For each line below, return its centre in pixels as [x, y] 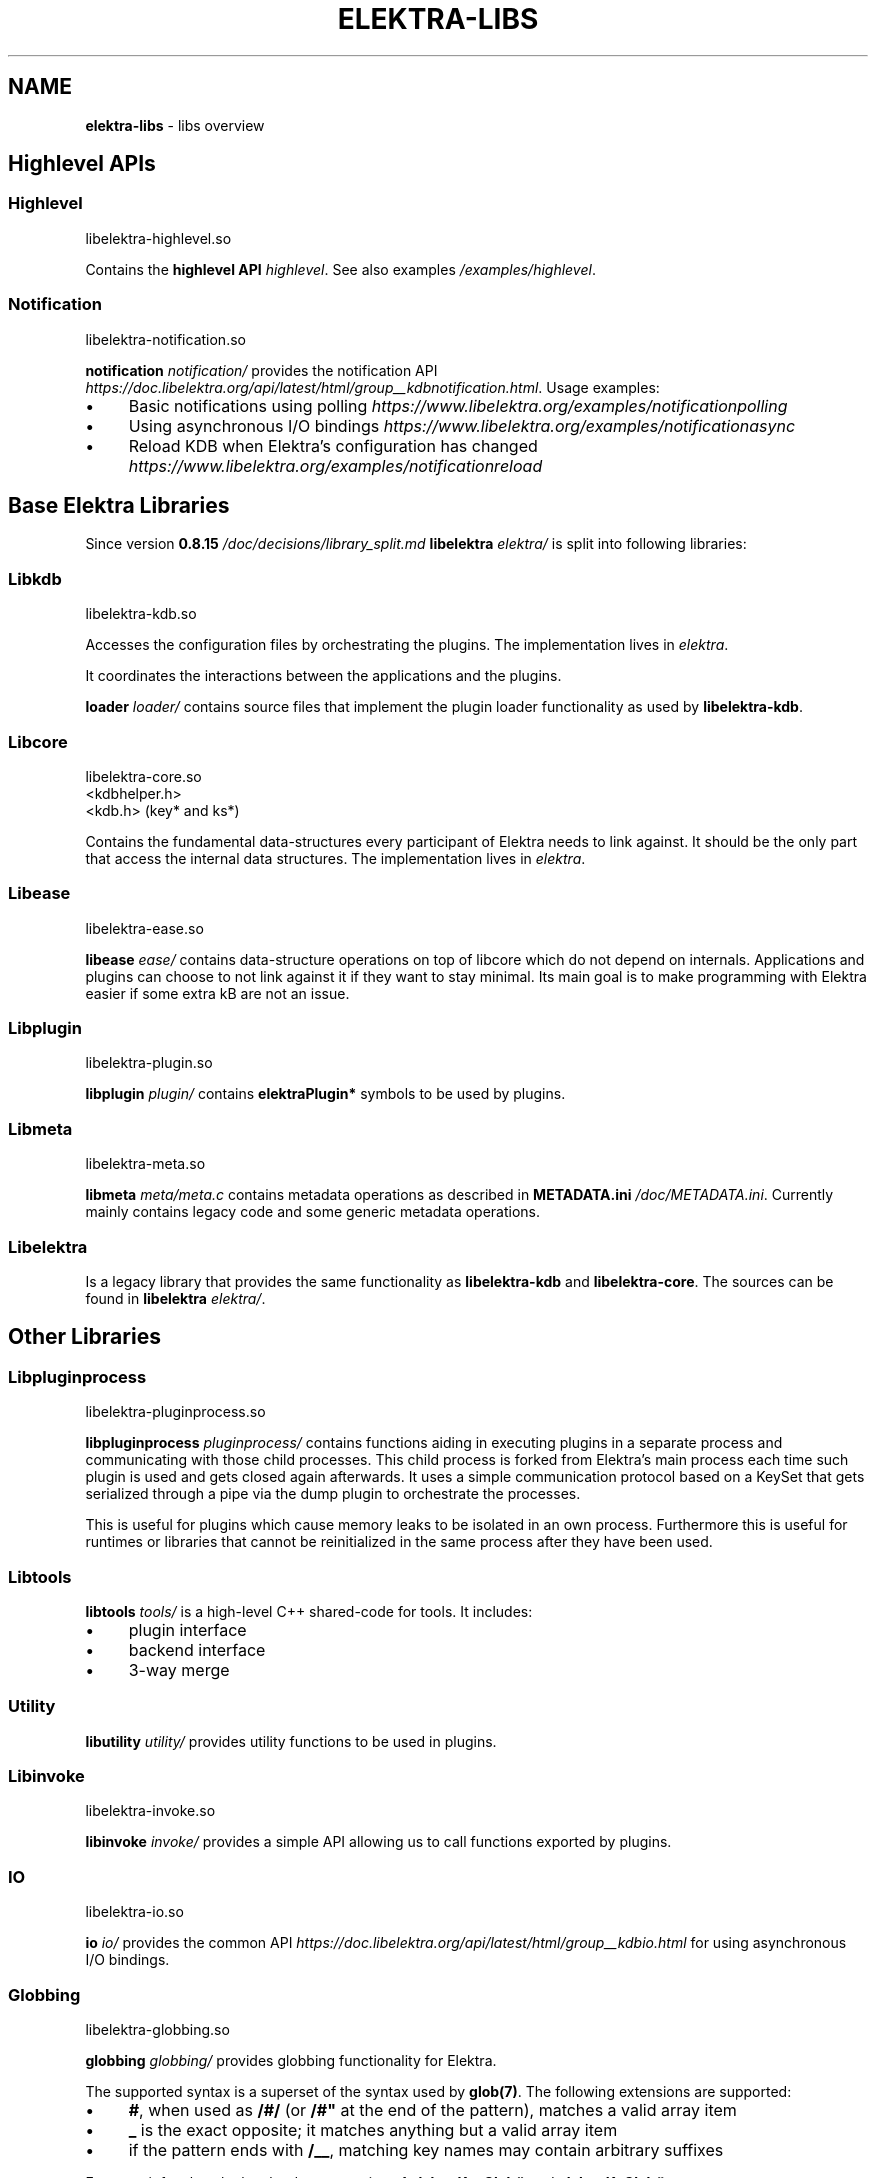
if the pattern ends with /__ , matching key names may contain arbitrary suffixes [426, 2149]
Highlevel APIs [82, 164]
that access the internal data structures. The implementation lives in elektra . [335, 858]
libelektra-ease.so [144, 928]
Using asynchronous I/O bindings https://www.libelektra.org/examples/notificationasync [462, 425]
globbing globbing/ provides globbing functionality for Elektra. [291, 2060]
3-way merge [179, 1669]
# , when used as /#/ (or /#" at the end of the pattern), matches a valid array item [432, 2109]
